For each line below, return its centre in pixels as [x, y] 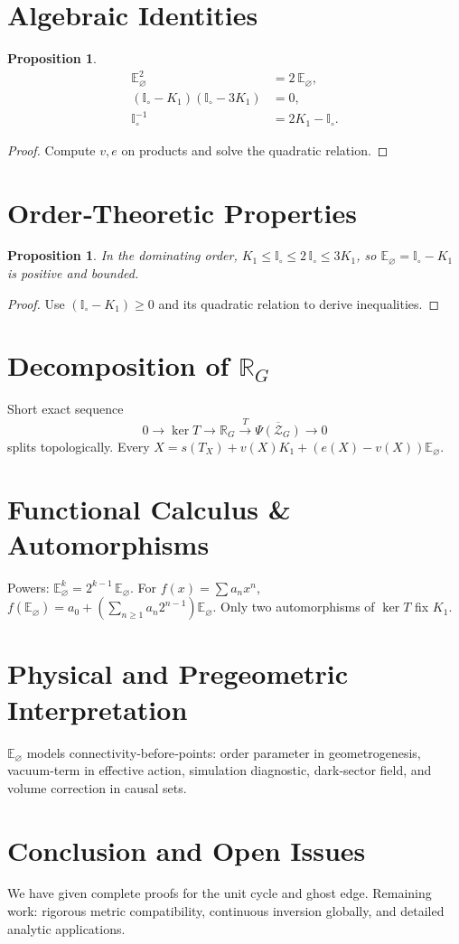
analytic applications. [66, 928]
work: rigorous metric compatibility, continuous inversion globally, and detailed [226, 911]
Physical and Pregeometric [178, 673]
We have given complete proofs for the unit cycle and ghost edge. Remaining [220, 893]
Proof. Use [36, 303]
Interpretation [98, 709]
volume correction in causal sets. [97, 787]
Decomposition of [118, 365]
